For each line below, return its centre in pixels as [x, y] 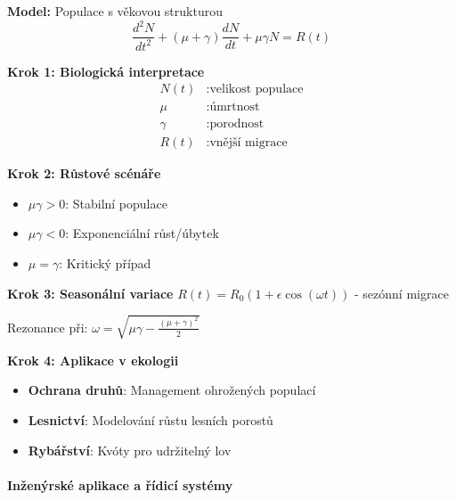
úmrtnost [235, 107]
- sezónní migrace [402, 293]
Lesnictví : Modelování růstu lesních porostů [151, 419]
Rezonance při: [48, 327]
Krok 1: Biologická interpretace [106, 71]
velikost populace [256, 90]
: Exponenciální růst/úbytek [142, 233]
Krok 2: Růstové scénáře [84, 173]
